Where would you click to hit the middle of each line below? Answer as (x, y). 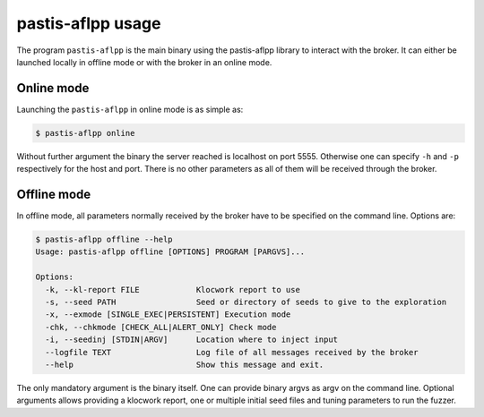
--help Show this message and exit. (185, 365)
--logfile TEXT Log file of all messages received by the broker (232, 352)
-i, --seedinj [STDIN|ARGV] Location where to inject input (192, 340)
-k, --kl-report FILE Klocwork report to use (173, 289)
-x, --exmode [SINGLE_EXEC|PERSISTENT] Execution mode (168, 315)
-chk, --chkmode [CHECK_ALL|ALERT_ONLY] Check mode (161, 327)
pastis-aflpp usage (89, 23)
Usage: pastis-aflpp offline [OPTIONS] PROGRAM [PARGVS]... (170, 252)
